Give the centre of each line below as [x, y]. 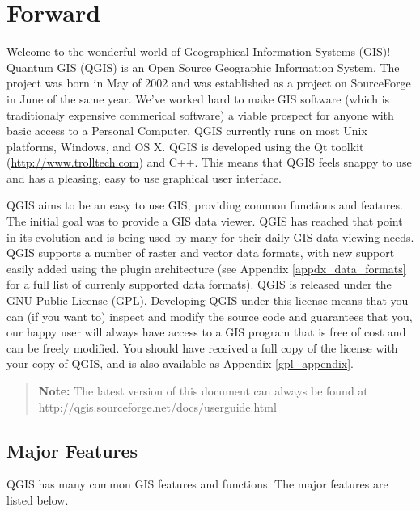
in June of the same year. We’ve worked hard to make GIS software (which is [198, 98]
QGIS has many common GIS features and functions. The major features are [197, 484]
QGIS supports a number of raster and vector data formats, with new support [201, 253]
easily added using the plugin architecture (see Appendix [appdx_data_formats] [206, 268]
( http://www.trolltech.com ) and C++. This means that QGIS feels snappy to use [209, 162]
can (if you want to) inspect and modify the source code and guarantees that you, [210, 316]
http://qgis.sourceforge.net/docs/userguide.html [157, 406]
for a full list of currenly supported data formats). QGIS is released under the [199, 284]
